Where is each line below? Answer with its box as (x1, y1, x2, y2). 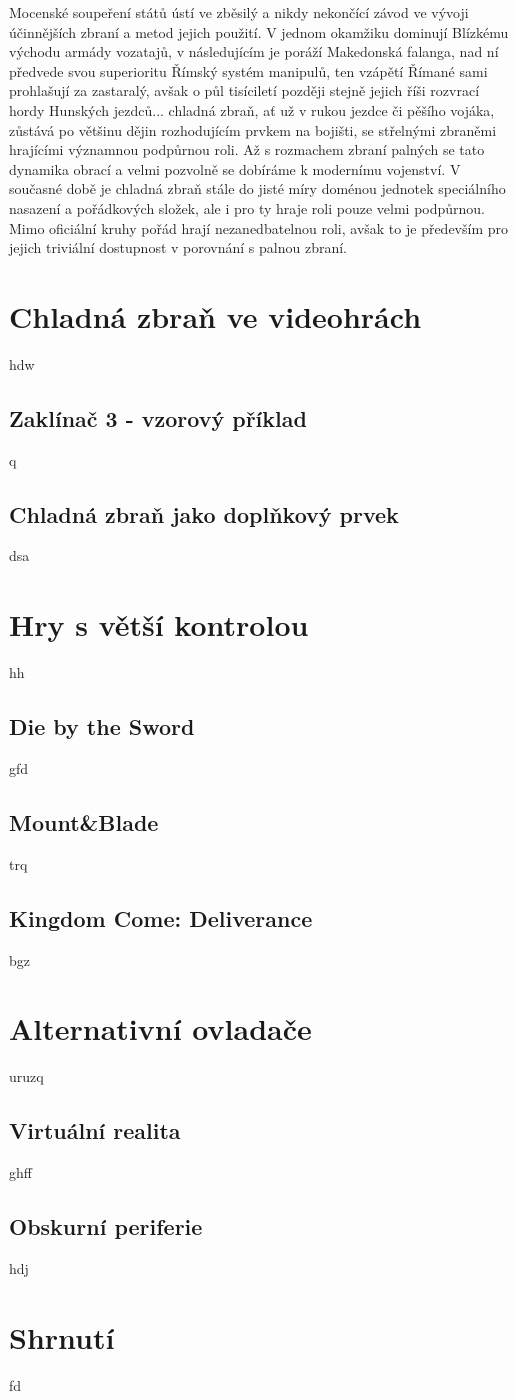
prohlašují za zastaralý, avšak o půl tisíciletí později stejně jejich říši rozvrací (9, 80, 480, 101)
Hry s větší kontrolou (9, 604, 309, 645)
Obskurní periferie (9, 1211, 203, 1242)
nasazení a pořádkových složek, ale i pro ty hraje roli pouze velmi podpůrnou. (9, 197, 485, 218)
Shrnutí (9, 1316, 115, 1357)
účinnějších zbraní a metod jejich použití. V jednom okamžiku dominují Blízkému (9, 21, 509, 42)
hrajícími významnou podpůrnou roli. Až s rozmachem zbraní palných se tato (9, 139, 485, 160)
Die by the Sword (9, 711, 195, 742)
